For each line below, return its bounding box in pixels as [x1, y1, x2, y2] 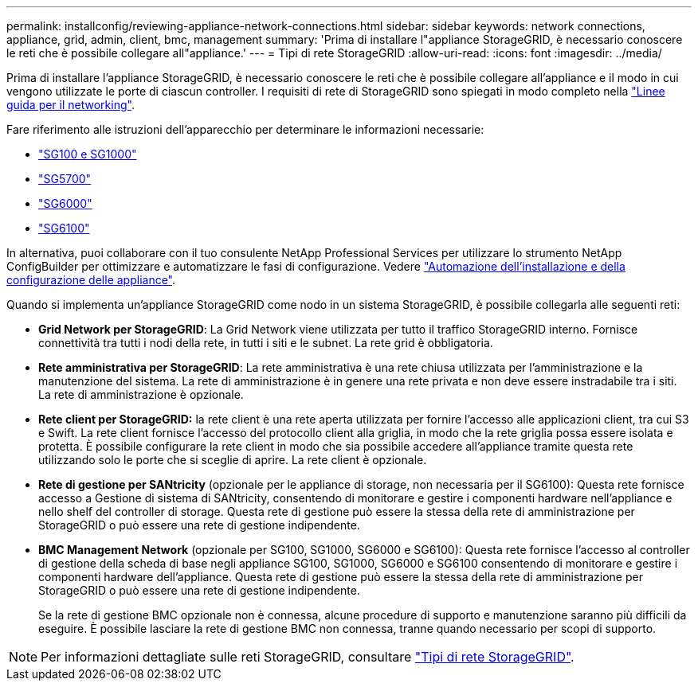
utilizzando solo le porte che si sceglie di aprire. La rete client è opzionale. [38, 453, 427, 466]
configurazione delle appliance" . [6, 273, 176, 287]
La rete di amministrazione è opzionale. [38, 388, 244, 401]
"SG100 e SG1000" [38, 147, 137, 161]
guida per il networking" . [6, 98, 135, 111]
